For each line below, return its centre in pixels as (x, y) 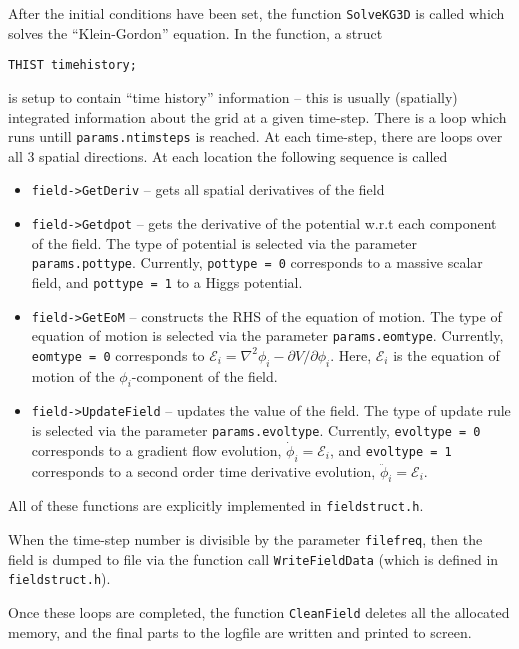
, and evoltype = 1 (390, 449)
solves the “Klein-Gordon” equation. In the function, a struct (195, 32)
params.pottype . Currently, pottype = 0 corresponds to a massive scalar (257, 262)
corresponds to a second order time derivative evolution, (203, 470)
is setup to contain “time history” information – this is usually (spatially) (233, 96)
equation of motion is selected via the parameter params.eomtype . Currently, (267, 335)
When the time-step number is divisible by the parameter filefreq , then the (245, 539)
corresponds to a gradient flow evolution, (156, 449)
